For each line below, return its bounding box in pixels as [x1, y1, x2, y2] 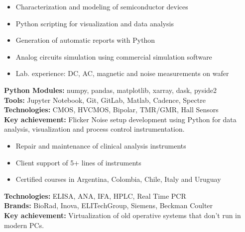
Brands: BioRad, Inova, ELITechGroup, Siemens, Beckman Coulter [4, 200, 213, 211]
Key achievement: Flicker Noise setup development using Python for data [4, 114, 237, 124]
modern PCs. [4, 220, 44, 230]
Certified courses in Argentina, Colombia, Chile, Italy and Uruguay [15, 174, 221, 184]
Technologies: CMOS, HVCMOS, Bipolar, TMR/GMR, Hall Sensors [4, 104, 219, 115]
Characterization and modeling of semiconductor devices [15, 1, 188, 11]
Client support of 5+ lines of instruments [15, 157, 141, 167]
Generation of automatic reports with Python [15, 35, 155, 45]
